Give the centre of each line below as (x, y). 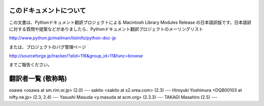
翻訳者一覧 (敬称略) (38, 79)
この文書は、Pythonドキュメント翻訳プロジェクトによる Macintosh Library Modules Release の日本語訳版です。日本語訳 (130, 22)
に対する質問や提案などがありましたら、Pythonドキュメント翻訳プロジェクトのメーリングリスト (106, 29)
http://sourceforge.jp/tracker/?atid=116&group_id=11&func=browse (76, 56)
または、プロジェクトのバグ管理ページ (48, 47)
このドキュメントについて (48, 10)
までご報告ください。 (31, 65)
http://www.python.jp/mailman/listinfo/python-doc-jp (63, 38)
